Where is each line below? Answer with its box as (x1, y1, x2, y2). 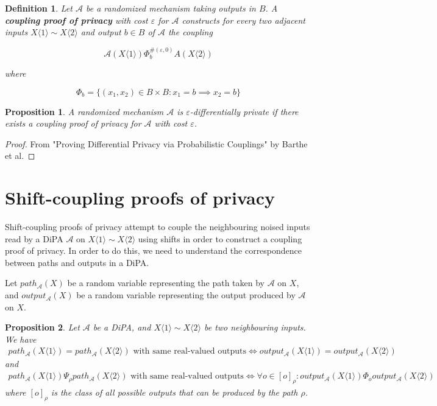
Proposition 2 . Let (5, 321, 80, 334)
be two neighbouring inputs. (204, 321, 306, 334)
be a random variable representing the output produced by (76, 289, 296, 301)
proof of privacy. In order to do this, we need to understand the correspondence (5, 244, 302, 257)
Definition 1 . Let (5, 2, 73, 14)
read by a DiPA (5, 232, 63, 245)
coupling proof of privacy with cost (5, 13, 148, 26)
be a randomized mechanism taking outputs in (85, 2, 256, 14)
